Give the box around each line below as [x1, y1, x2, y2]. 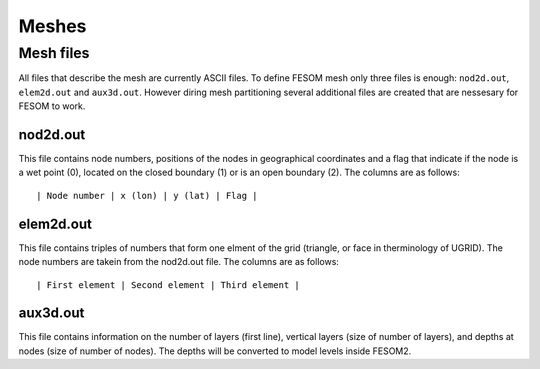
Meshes [18, 15, 87, 37]
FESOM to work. [18, 100, 86, 112]
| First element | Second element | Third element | [36, 279, 300, 290]
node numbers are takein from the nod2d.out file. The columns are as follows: [18, 256, 340, 268]
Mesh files [18, 44, 90, 62]
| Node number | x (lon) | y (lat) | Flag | [36, 190, 259, 201]
